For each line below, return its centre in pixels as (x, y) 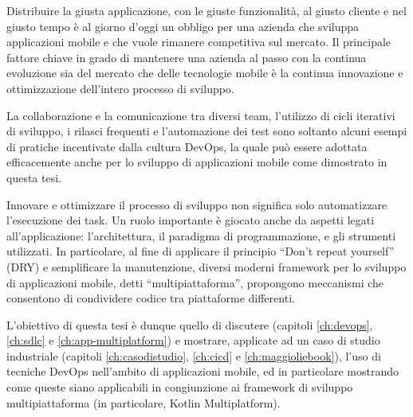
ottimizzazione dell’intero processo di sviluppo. (120, 88)
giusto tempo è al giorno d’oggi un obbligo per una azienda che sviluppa (183, 26)
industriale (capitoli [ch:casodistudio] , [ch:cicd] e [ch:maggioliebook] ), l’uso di (194, 355)
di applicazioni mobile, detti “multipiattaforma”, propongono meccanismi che (195, 282)
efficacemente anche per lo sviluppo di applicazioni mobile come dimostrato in (197, 162)
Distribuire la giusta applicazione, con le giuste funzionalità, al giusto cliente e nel (206, 10)
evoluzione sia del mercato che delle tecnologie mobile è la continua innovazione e (205, 73)
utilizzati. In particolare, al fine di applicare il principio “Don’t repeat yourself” (201, 251)
